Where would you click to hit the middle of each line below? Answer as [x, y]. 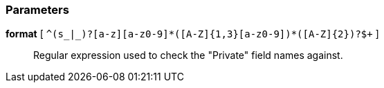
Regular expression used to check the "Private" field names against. [188, 55]
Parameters [37, 10]
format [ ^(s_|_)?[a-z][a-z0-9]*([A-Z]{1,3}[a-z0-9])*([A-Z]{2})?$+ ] [192, 34]
